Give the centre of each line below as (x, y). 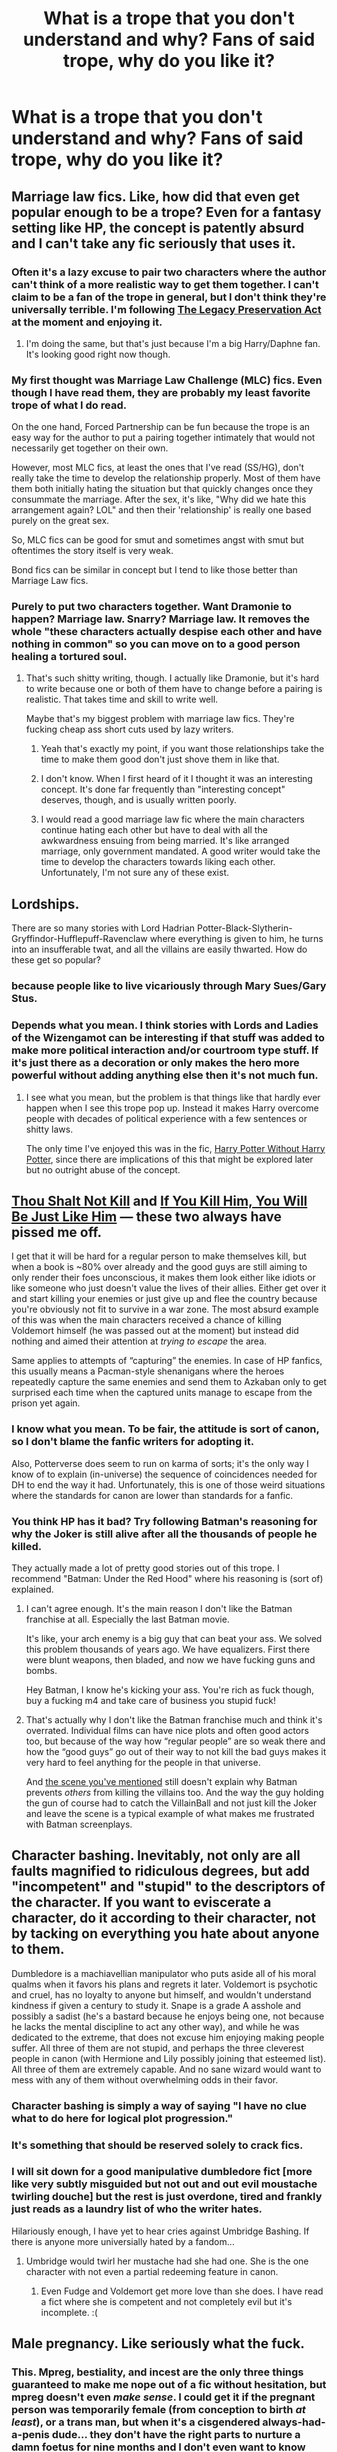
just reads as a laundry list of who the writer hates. (137, 2209)
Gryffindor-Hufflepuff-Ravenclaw (79, 939)
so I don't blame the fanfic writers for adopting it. (133, 1442)
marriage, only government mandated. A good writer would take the (180, 851)
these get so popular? (56, 960)
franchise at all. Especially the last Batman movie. (127, 1619)
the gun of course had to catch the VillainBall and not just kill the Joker (171, 1803)
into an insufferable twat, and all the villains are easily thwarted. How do (159, 949)
